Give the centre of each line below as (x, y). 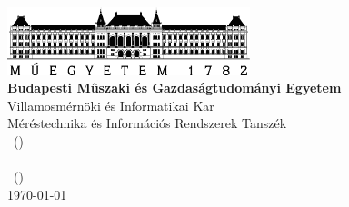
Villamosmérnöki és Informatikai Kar (111, 105)
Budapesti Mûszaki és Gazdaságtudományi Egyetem (174, 88)
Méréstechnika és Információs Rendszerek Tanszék (147, 123)
